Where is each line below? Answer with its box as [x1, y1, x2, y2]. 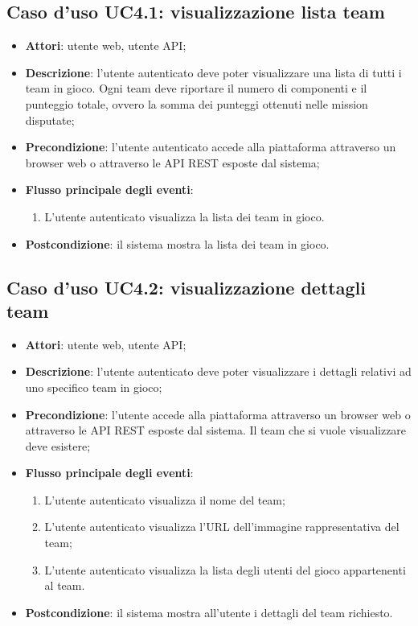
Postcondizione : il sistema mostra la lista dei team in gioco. [25, 235, 330, 252]
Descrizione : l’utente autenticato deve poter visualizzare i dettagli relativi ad [25, 363, 412, 380]
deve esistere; [25, 437, 91, 454]
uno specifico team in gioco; [25, 378, 162, 395]
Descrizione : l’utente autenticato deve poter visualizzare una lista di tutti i [25, 64, 402, 80]
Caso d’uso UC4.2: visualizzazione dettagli [6, 274, 366, 299]
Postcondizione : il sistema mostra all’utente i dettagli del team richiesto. [25, 603, 393, 620]
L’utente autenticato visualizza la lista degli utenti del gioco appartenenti [44, 561, 406, 578]
